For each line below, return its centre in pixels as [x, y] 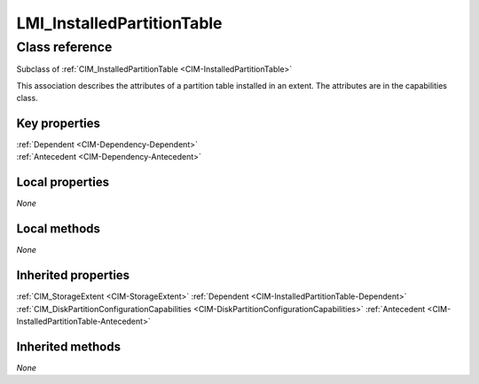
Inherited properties [73, 275]
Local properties [63, 182]
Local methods [59, 229]
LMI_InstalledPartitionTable [119, 23]
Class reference [64, 47]
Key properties [59, 123]
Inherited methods [69, 346]
